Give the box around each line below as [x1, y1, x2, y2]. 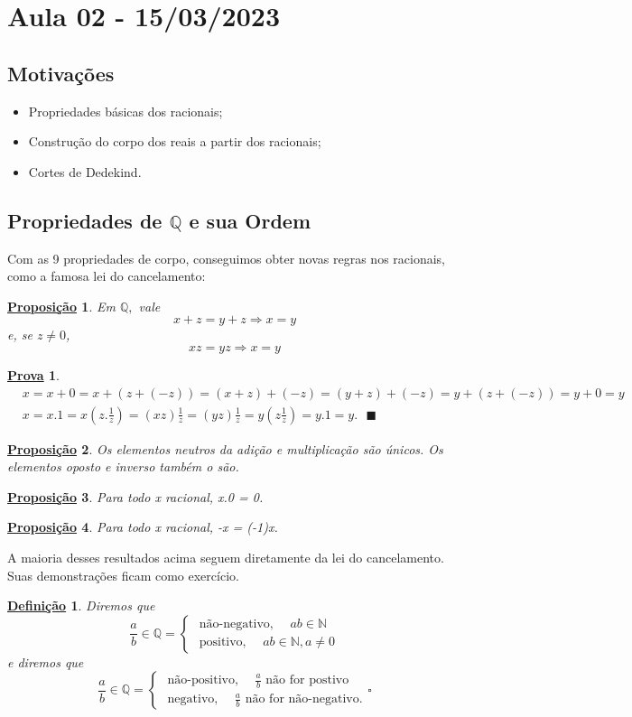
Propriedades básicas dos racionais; [28, 101, 223, 120]
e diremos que [7, 652, 84, 671]
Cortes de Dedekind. [28, 162, 142, 181]
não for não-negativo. [245, 693, 363, 706]
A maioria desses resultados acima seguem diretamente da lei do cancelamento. [7, 547, 444, 566]
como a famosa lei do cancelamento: [7, 266, 206, 285]
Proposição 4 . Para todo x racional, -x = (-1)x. [7, 517, 278, 536]
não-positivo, [167, 674, 238, 686]
